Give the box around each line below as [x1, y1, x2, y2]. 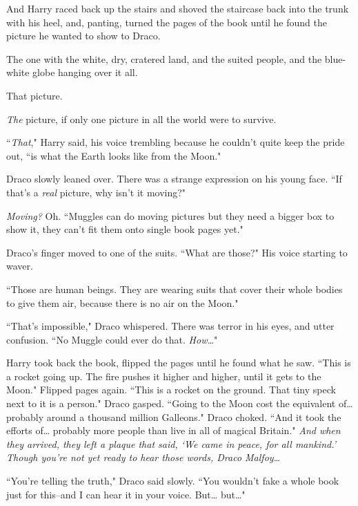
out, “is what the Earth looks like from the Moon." [6, 148, 221, 162]
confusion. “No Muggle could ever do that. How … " [6, 332, 218, 346]
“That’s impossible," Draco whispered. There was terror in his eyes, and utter [6, 319, 335, 333]
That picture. [6, 88, 63, 102]
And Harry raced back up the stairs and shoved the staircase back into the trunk [6, 1, 349, 15]
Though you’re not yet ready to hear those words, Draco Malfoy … [6, 450, 281, 465]
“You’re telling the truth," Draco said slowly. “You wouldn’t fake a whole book [6, 474, 339, 488]
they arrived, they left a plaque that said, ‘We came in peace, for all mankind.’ [6, 436, 336, 451]
